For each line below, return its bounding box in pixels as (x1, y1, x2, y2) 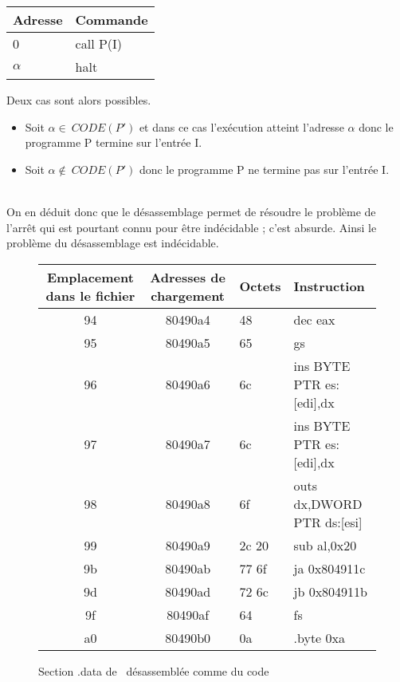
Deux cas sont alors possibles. (6, 92, 151, 108)
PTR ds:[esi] (293, 512, 363, 531)
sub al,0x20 (293, 535, 357, 554)
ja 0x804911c (293, 558, 366, 578)
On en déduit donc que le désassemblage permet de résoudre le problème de (6, 203, 376, 219)
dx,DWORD (293, 494, 363, 513)
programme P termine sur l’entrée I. (25, 134, 202, 151)
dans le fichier (45, 286, 135, 305)
